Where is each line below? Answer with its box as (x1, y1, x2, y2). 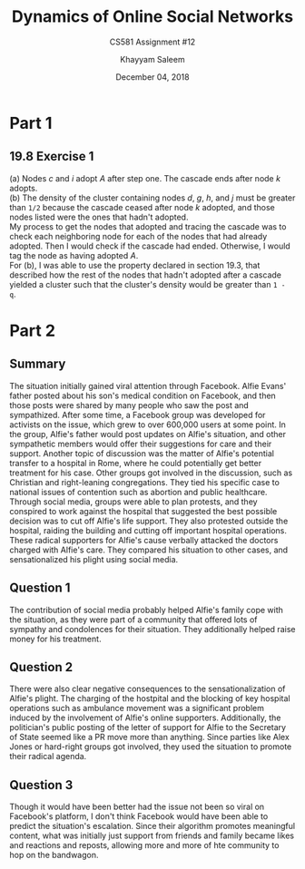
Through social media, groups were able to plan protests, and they (9, 496, 258, 507)
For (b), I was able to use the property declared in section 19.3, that (9, 259, 261, 270)
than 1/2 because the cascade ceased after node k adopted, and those (9, 201, 275, 212)
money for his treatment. (9, 633, 102, 644)
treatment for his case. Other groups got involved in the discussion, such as (9, 467, 293, 478)
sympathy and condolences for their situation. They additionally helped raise (9, 623, 296, 634)
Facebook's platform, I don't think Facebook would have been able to (9, 811, 269, 822)
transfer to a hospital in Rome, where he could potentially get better (9, 457, 261, 468)
